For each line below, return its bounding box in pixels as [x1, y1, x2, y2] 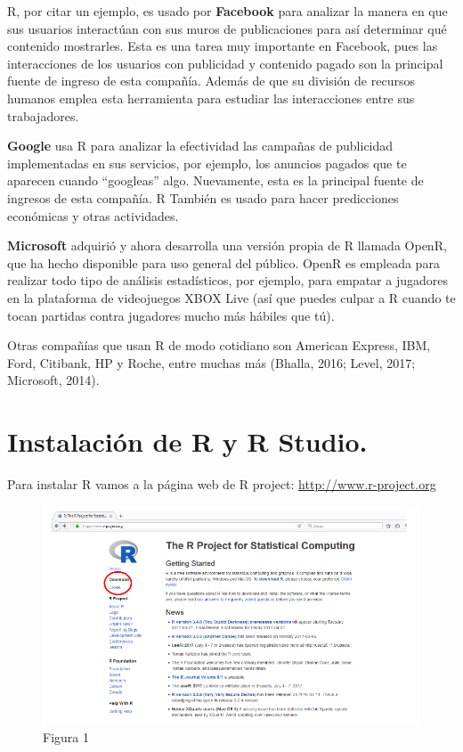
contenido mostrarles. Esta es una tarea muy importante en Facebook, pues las [7, 37, 438, 55]
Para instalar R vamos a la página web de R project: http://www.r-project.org [7, 475, 436, 493]
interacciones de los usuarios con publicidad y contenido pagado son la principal [7, 53, 443, 72]
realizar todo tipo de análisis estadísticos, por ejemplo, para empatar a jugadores [7, 271, 448, 290]
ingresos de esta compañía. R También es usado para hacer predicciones [7, 188, 399, 207]
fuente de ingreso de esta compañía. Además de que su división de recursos [7, 71, 415, 90]
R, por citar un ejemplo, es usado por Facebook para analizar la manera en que [7, 2, 448, 20]
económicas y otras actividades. [7, 206, 179, 225]
